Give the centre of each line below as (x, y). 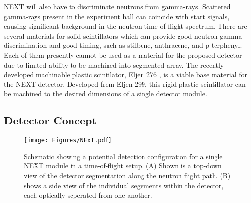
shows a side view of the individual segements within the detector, (124, 185)
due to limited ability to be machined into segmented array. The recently (114, 64)
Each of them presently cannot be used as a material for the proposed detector (123, 55)
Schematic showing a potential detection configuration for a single (123, 156)
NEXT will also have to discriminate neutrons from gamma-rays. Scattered (117, 6)
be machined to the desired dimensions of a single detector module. (106, 94)
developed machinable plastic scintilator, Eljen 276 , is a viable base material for (125, 74)
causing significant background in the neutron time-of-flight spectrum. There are (125, 26)
